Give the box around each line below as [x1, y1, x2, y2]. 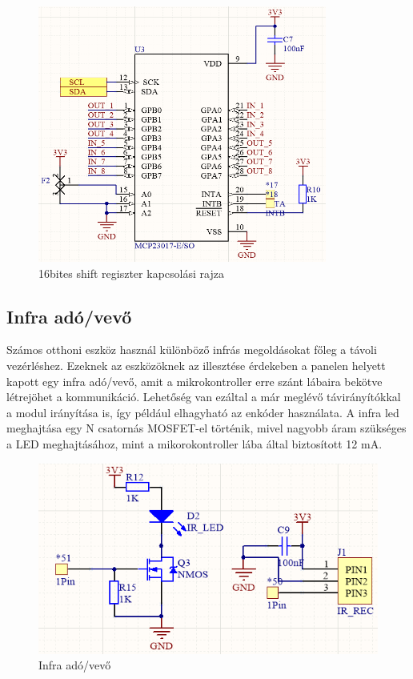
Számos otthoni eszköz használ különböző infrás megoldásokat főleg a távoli [6, 341, 377, 358]
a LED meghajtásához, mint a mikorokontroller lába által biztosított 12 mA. [6, 436, 383, 452]
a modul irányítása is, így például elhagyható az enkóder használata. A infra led [6, 404, 399, 420]
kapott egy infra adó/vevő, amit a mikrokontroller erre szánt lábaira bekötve [6, 372, 383, 389]
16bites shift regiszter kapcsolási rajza [38, 264, 224, 281]
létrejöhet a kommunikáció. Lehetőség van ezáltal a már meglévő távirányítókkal [6, 388, 401, 405]
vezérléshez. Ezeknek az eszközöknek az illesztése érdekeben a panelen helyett [6, 357, 386, 374]
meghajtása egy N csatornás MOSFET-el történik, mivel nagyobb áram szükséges [6, 420, 407, 436]
